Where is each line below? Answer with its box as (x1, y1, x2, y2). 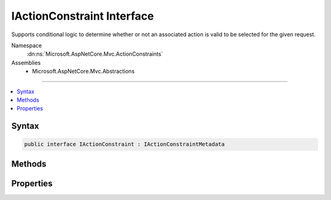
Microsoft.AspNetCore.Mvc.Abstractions (32, 67, 135, 75)
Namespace (11, 42, 42, 49)
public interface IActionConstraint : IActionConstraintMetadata (24, 141, 225, 148)
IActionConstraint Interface (11, 9, 154, 23)
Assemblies (11, 59, 41, 66)
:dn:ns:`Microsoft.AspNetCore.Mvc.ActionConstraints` (26, 50, 164, 58)
